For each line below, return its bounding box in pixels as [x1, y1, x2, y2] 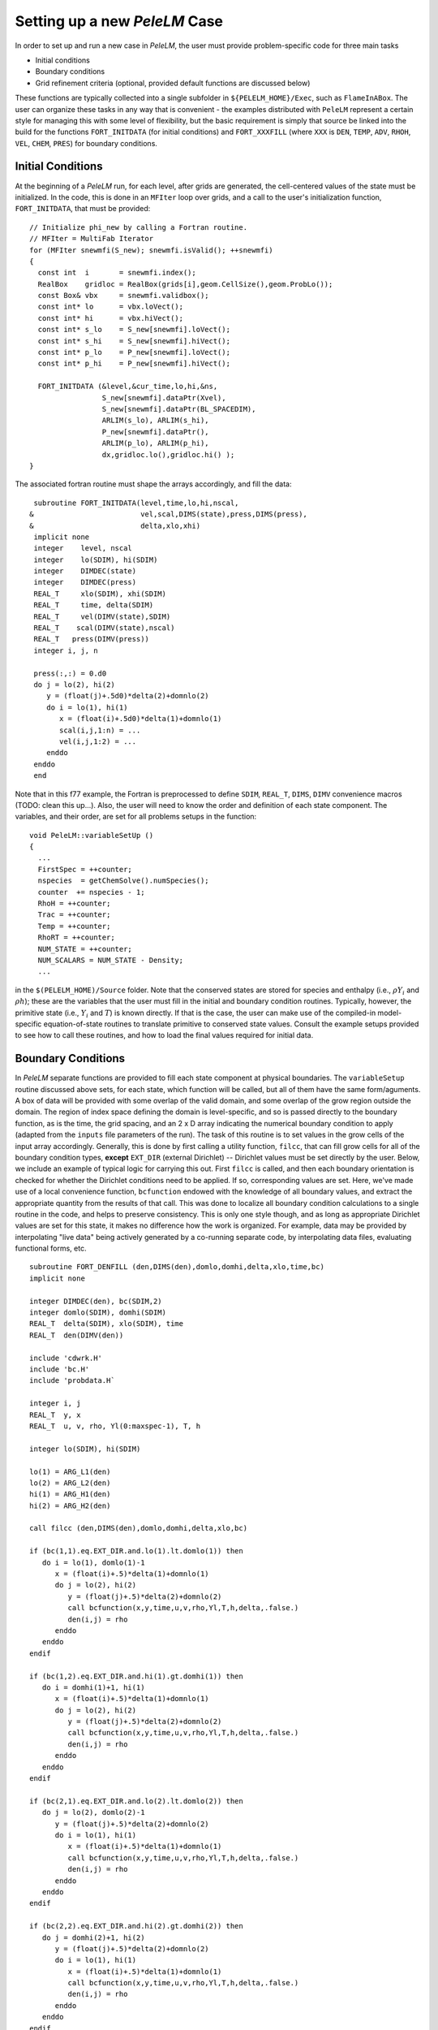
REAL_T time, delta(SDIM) [33, 601, 154, 610]
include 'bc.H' [29, 1364, 90, 1374]
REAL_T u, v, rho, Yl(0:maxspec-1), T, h [29, 1421, 201, 1431]
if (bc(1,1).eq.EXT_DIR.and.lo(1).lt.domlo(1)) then [29, 1547, 243, 1556]
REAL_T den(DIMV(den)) [29, 1330, 124, 1340]
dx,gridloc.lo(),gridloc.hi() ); [101, 450, 235, 459]
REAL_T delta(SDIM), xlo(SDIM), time [29, 1319, 184, 1328]
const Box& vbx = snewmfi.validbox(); [37, 291, 210, 300]
